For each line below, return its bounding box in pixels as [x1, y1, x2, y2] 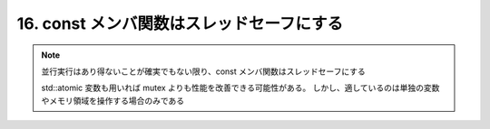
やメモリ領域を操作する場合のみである [41, 95, 185, 106]
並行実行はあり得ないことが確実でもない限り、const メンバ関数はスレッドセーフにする [41, 66, 367, 77]
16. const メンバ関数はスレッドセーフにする [16, 14, 344, 33]
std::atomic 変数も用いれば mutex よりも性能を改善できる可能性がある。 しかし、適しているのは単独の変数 [41, 82, 440, 94]
